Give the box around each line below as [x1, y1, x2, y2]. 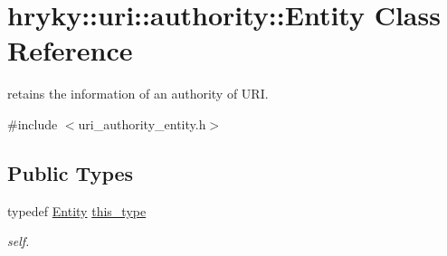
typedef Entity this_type [7, 201, 147, 220]
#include [7, 114, 58, 133]
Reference [7, 32, 133, 69]
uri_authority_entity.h [78, 114, 206, 133]
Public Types [7, 158, 134, 186]
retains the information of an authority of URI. [7, 84, 269, 103]
